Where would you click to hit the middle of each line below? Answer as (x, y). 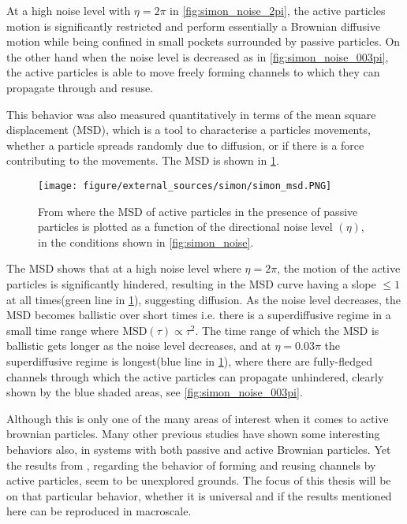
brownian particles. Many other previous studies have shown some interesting (193, 434)
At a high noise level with (69, 10)
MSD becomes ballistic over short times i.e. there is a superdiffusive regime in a (199, 315)
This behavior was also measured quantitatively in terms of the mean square (191, 114)
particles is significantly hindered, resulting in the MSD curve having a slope (191, 283)
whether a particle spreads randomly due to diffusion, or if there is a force (185, 145)
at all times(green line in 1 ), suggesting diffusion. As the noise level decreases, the (203, 299)
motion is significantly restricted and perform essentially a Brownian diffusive (194, 26)
